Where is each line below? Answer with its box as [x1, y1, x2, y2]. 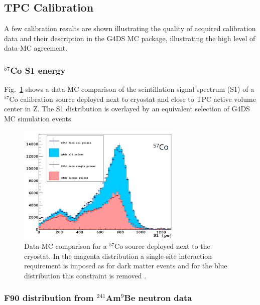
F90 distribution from [4, 291, 94, 304]
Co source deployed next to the [114, 241, 210, 251]
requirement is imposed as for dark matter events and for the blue [24, 260, 227, 271]
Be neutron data [124, 291, 192, 304]
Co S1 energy [10, 64, 66, 76]
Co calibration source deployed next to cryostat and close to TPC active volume [9, 93, 256, 104]
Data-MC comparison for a [24, 241, 107, 251]
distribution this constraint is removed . [24, 270, 147, 280]
